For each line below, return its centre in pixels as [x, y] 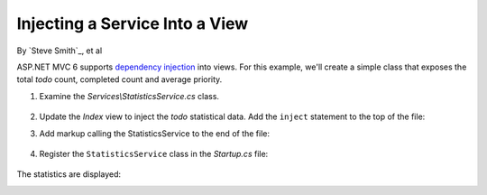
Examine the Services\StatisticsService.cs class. [129, 96]
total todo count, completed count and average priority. [119, 79]
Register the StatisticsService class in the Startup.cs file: [154, 153]
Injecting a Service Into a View [133, 23]
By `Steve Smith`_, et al [60, 51]
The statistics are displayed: [69, 174]
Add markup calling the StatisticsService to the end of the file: [155, 133]
